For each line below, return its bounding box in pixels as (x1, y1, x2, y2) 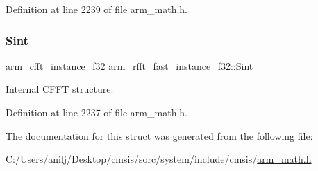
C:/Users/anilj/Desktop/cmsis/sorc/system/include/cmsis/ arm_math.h (6, 152, 312, 166)
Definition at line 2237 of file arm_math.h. (6, 105, 187, 119)
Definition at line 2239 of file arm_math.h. (6, 2, 187, 16)
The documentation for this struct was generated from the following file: (6, 128, 313, 143)
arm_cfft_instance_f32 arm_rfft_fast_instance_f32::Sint (6, 58, 253, 73)
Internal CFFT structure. (6, 82, 114, 96)
